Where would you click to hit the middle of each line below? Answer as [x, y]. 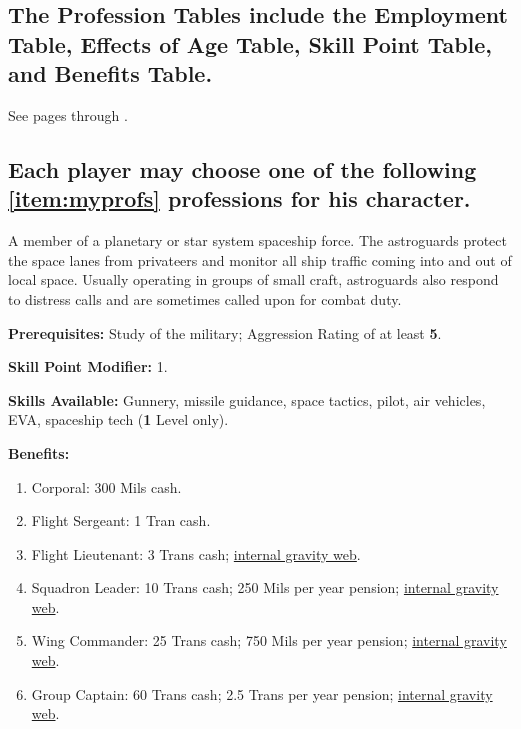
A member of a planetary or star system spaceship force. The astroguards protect [257, 240]
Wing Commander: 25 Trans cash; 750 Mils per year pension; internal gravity [269, 640]
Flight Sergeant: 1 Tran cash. [121, 520]
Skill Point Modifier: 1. [88, 366]
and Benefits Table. [110, 73]
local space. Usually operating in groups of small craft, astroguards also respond [253, 279]
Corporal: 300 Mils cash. [106, 486]
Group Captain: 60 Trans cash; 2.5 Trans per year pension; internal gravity [262, 693]
